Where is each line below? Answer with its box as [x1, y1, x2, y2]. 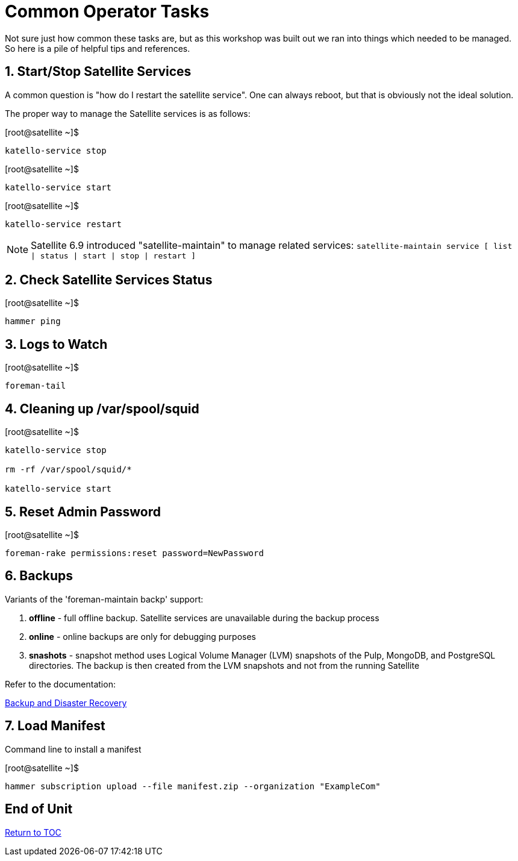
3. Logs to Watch [5, 336, 108, 352]
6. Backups [5, 568, 73, 584]
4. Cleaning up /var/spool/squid [5, 401, 199, 416]
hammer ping [5, 316, 61, 327]
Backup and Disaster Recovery [5, 697, 127, 708]
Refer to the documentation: [5, 678, 116, 689]
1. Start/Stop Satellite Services [5, 64, 192, 80]
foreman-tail [5, 381, 66, 391]
